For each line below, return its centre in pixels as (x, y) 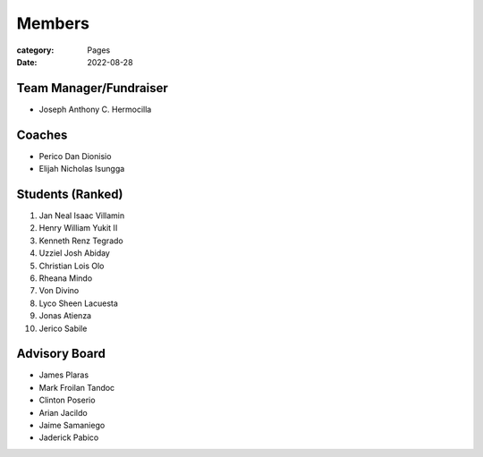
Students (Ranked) (70, 194)
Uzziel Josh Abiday (75, 253)
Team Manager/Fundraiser (93, 88)
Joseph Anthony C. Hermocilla (95, 109)
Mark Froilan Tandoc (77, 387)
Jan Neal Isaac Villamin (82, 216)
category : (35, 50)
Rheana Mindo (66, 278)
